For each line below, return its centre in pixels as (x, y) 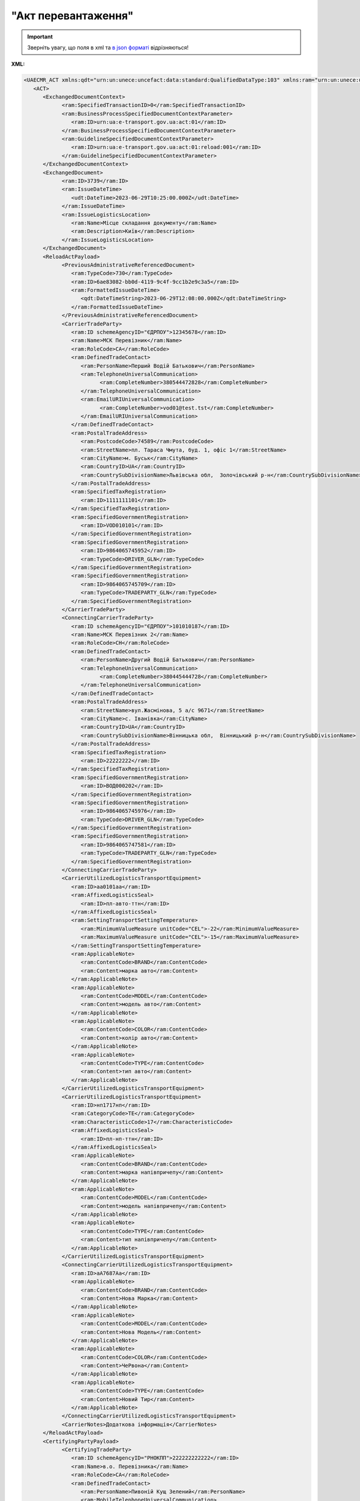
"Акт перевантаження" (72, 16)
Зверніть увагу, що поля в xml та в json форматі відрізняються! (108, 47)
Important (40, 37)
